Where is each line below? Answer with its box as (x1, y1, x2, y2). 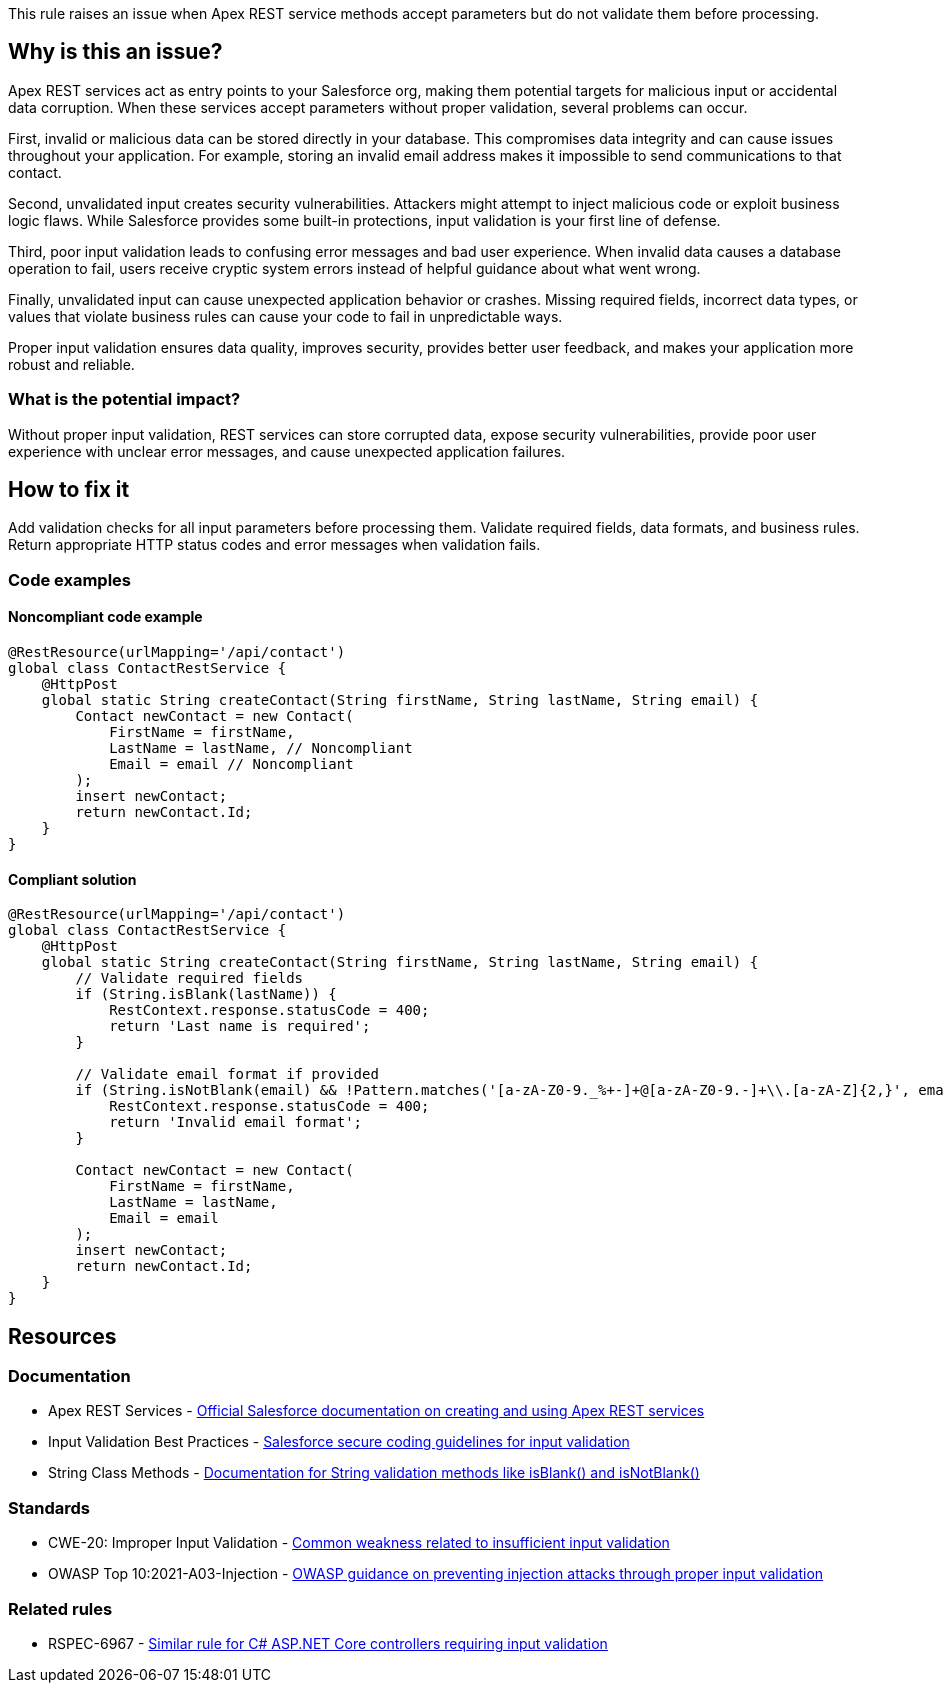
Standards (8, 1497, 91, 1518)
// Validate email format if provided (75, 1066, 379, 1083)
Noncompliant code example (8, 608, 203, 626)
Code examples (8, 569, 132, 590)
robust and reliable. (8, 355, 135, 373)
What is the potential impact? (8, 389, 241, 410)
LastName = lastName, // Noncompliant (109, 740, 413, 757)
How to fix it (8, 477, 130, 503)
